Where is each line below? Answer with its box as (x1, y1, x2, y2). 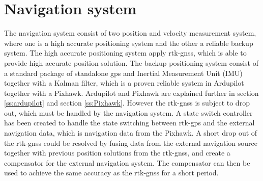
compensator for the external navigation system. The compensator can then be (4, 157, 250, 168)
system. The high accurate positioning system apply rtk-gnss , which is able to (4, 47, 247, 58)
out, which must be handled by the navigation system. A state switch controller (4, 107, 253, 118)
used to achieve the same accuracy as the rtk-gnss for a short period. (4, 167, 219, 178)
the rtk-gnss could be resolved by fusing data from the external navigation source (4, 137, 257, 148)
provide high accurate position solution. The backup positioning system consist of (4, 57, 258, 68)
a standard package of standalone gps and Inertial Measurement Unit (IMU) (4, 67, 243, 78)
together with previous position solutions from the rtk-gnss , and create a (4, 147, 230, 158)
